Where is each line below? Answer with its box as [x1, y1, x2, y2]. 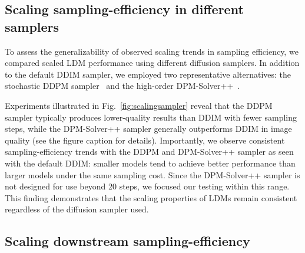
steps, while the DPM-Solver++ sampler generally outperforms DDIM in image [5, 122, 292, 135]
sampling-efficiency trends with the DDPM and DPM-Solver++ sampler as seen [5, 145, 294, 158]
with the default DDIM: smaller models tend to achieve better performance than [5, 157, 296, 169]
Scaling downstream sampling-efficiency [5, 232, 250, 250]
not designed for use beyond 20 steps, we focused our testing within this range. [5, 180, 290, 192]
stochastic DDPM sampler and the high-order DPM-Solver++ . [5, 79, 240, 92]
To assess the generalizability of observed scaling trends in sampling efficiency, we [5, 45, 299, 57]
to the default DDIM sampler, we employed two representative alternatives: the [5, 68, 291, 80]
